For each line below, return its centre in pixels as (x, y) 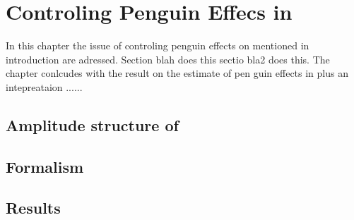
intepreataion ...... (44, 86)
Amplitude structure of (92, 124)
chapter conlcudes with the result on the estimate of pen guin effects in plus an (177, 73)
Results (33, 208)
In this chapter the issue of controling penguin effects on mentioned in (158, 45)
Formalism (45, 166)
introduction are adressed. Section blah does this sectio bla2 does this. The (168, 59)
